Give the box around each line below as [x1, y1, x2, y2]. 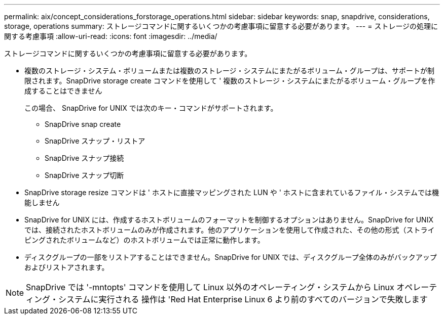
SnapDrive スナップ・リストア [45, 136, 145, 145]
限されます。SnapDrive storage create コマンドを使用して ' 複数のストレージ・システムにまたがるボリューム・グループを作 [24, 76, 435, 85]
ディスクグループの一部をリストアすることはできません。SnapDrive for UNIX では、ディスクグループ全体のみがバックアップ [24, 253, 437, 261]
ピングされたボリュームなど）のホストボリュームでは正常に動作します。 [24, 236, 265, 244]
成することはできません [24, 86, 102, 95]
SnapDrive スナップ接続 [45, 154, 124, 162]
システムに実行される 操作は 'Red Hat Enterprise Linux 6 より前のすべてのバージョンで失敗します [58, 294, 428, 304]
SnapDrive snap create [45, 120, 121, 128]
